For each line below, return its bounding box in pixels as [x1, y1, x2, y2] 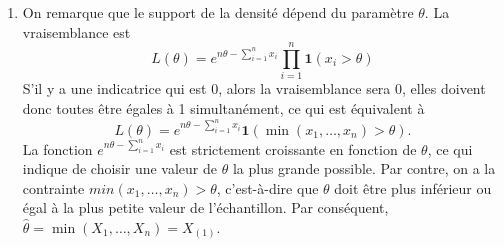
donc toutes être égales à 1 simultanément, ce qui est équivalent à [22, 97, 425, 118]
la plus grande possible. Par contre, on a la [232, 158, 496, 179]
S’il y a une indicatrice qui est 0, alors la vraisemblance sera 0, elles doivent [22, 78, 486, 99]
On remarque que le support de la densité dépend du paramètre [22, 2, 414, 22]
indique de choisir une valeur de [22, 158, 218, 179]
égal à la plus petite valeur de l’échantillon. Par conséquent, [22, 197, 389, 218]
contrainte [22, 177, 85, 198]
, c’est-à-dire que [216, 177, 319, 198]
